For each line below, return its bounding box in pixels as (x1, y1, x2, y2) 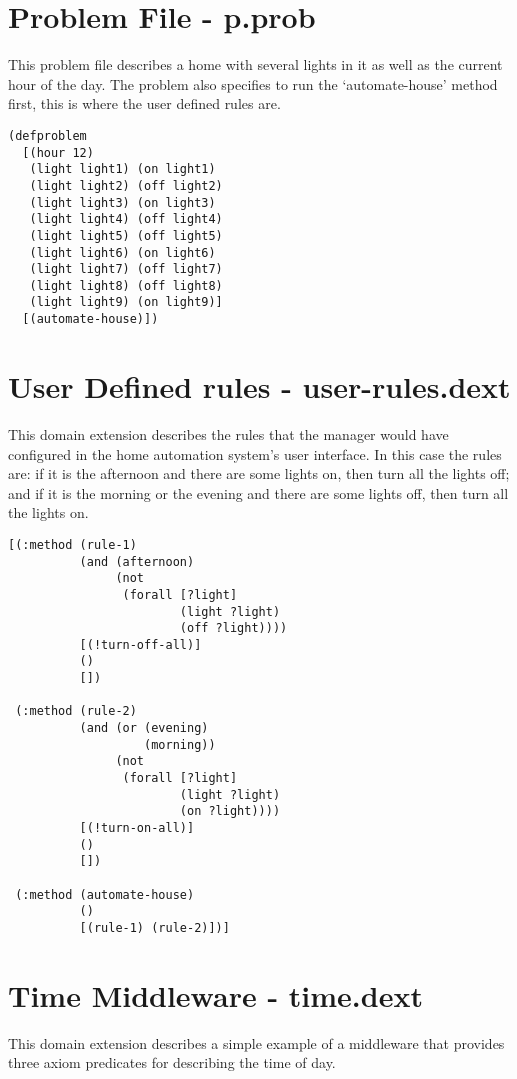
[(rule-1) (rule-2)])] (79, 920, 230, 935)
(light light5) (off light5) (29, 228, 223, 243)
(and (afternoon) (79, 554, 195, 569)
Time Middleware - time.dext (8, 974, 423, 1015)
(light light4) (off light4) (29, 212, 223, 227)
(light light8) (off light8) (29, 278, 223, 293)
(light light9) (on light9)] (29, 295, 223, 310)
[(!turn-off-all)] (79, 637, 202, 652)
